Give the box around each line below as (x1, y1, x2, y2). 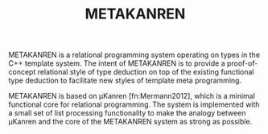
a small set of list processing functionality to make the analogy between (8, 108, 246, 118)
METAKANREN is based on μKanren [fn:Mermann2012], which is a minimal (8, 91, 256, 101)
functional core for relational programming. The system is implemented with (8, 99, 260, 109)
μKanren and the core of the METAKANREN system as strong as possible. (8, 117, 253, 127)
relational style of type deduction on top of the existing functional (37, 67, 255, 77)
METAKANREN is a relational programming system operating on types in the (8, 50, 260, 60)
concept (8, 67, 36, 77)
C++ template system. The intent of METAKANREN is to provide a (8, 59, 225, 68)
